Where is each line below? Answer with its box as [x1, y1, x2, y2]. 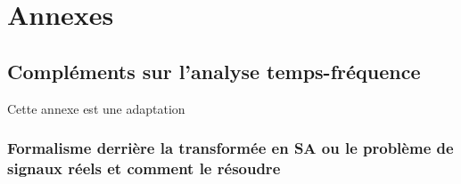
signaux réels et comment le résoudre [7, 157, 281, 180]
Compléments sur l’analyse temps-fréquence [7, 57, 421, 84]
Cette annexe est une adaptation [7, 99, 185, 117]
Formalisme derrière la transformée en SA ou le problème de [7, 137, 454, 159]
